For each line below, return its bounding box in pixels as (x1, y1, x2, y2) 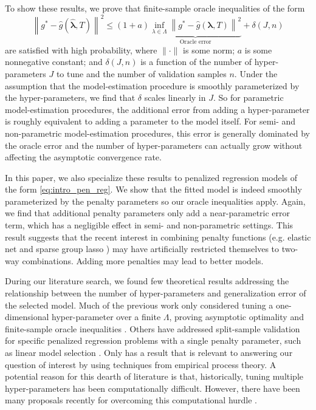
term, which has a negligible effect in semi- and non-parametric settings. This (5, 219, 294, 231)
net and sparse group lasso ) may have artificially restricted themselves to (5, 242, 280, 255)
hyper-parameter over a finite (52, 310, 161, 323)
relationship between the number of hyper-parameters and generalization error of (5, 287, 306, 299)
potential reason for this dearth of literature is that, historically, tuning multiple (5, 370, 304, 383)
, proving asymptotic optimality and (169, 310, 304, 323)
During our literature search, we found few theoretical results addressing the (5, 275, 289, 287)
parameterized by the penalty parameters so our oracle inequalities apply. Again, (5, 194, 306, 207)
